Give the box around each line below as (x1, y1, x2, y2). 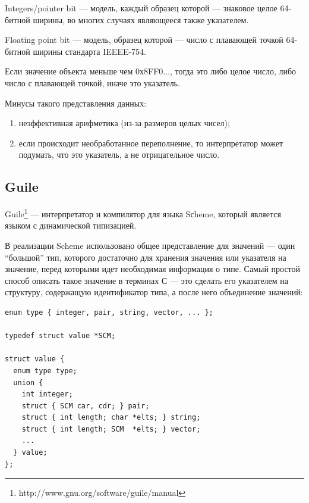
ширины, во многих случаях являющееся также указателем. (33, 13, 249, 26)
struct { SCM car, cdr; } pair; (21, 401, 150, 410)
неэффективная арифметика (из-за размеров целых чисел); (18, 117, 230, 129)
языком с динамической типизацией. (5, 219, 137, 232)
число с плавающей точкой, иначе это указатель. (5, 76, 180, 89)
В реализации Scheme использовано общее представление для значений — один (5, 239, 295, 251)
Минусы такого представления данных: (5, 96, 147, 109)
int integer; (21, 390, 73, 399)
